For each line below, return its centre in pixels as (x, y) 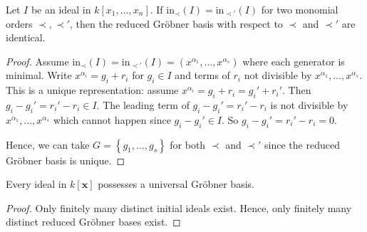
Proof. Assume (37, 61)
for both (188, 144)
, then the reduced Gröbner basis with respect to (176, 23)
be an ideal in (61, 9)
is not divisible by (309, 104)
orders (19, 23)
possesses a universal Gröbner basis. (176, 184)
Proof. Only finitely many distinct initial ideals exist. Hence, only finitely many (179, 207)
